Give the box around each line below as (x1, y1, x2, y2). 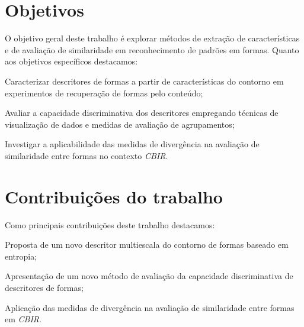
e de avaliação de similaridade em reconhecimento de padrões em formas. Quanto (5, 43, 299, 56)
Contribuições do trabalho (5, 184, 223, 208)
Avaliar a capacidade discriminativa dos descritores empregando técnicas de (5, 106, 279, 119)
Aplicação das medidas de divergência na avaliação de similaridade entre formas (5, 301, 295, 313)
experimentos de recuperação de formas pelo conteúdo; (5, 86, 203, 99)
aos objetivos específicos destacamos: (5, 55, 138, 67)
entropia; (5, 250, 37, 262)
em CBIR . (5, 313, 41, 325)
